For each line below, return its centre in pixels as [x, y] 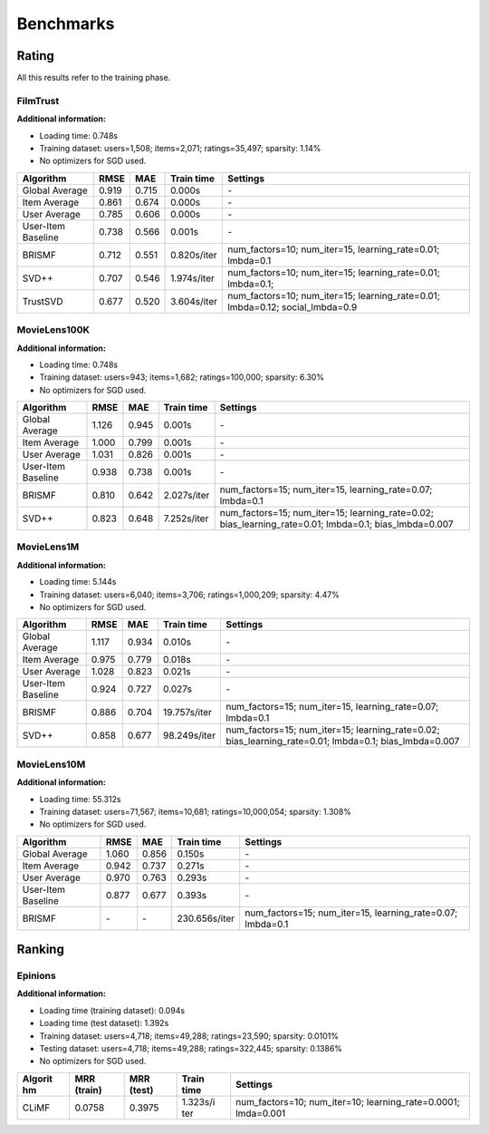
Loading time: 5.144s [78, 582]
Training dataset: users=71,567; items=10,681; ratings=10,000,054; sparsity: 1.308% [196, 811]
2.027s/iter [187, 496]
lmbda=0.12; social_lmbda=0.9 [292, 306]
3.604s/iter [194, 301]
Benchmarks [66, 24]
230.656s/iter [206, 918]
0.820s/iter [194, 255]
